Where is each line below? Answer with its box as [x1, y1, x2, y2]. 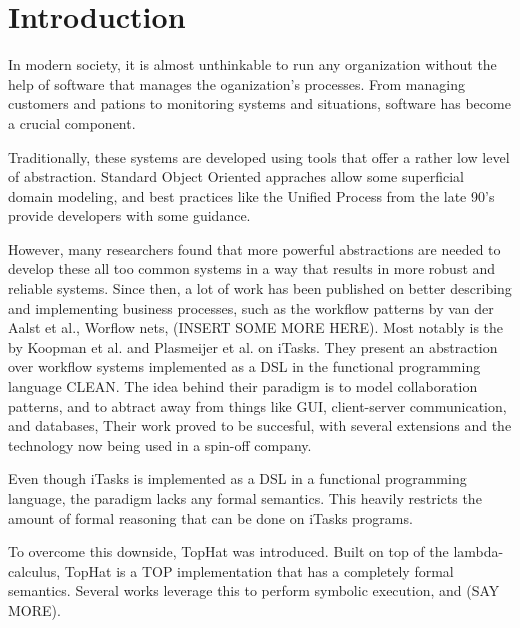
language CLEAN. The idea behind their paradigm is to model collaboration [8, 376, 478, 397]
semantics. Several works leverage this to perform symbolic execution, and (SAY [8, 580, 500, 601]
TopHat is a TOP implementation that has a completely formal [64, 560, 454, 581]
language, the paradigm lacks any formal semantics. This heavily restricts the [8, 488, 482, 508]
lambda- [453, 541, 504, 562]
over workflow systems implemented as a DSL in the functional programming [8, 356, 481, 377]
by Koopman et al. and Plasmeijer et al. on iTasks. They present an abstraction [8, 336, 498, 357]
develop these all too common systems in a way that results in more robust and [8, 258, 496, 279]
